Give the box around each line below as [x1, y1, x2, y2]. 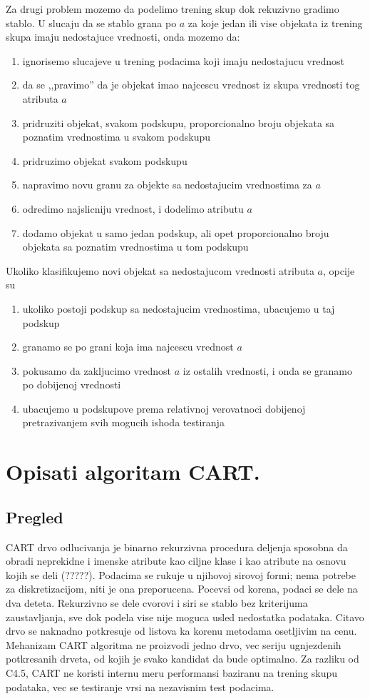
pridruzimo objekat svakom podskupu [22, 153, 187, 168]
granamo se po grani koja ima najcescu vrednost [22, 339, 234, 354]
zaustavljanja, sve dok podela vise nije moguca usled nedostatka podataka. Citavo [6, 609, 364, 624]
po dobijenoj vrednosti [22, 377, 121, 392]
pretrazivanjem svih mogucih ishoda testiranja [22, 415, 225, 430]
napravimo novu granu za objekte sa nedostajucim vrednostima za [22, 177, 312, 192]
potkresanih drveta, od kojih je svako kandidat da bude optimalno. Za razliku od [6, 651, 359, 666]
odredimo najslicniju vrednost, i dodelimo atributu [22, 201, 244, 216]
